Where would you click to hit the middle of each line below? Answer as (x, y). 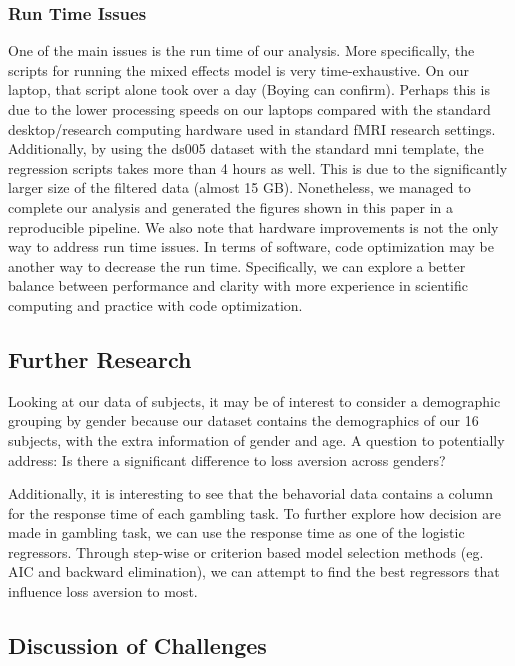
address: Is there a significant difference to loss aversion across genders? (227, 459)
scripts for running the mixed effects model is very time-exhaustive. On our (239, 69)
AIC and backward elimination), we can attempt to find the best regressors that (254, 571)
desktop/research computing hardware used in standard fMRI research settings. (252, 128)
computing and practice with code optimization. (155, 304)
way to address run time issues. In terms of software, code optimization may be (251, 246)
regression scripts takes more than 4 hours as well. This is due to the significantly (258, 167)
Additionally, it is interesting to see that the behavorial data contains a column (250, 493)
